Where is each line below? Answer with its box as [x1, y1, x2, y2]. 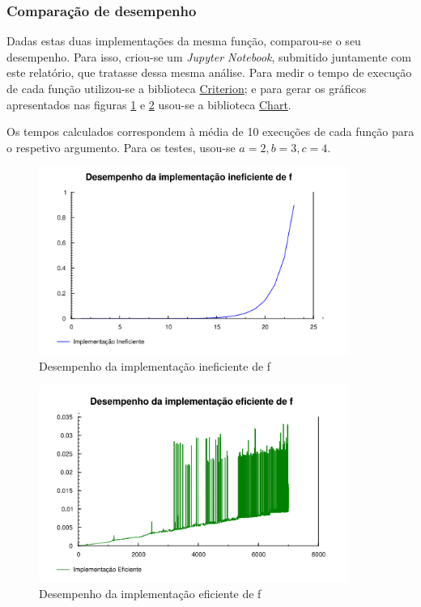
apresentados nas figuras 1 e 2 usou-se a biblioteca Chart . [6, 96, 291, 112]
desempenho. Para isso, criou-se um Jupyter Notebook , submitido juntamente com [6, 48, 411, 65]
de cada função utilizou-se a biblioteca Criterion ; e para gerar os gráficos [6, 80, 367, 96]
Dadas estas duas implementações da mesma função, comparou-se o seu [6, 32, 361, 49]
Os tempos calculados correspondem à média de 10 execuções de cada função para [6, 123, 415, 140]
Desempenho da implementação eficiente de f [39, 585, 262, 602]
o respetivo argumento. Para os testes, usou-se [6, 138, 236, 155]
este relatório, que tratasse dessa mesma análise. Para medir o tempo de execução [6, 64, 412, 81]
